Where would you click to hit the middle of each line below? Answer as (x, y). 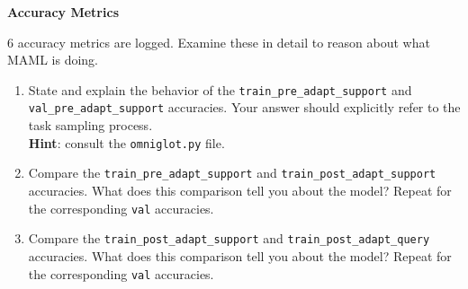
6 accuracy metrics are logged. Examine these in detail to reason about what (219, 42)
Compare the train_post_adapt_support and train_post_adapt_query (229, 238)
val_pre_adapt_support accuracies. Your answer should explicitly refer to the (244, 107)
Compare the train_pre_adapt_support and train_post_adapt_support (232, 173)
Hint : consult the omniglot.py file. (126, 142)
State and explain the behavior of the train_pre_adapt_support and (220, 89)
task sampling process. (90, 125)
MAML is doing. (53, 60)
